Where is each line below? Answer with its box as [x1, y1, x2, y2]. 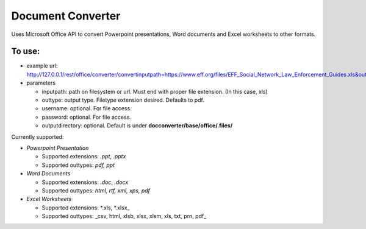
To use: [11, 46, 40, 57]
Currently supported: [11, 133, 64, 140]
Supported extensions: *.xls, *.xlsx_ [41, 204, 130, 211]
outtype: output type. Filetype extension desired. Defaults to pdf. [41, 96, 204, 104]
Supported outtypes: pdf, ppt [41, 161, 115, 169]
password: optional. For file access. [41, 113, 131, 121]
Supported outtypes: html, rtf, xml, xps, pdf [41, 186, 151, 194]
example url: [26, 62, 58, 69]
